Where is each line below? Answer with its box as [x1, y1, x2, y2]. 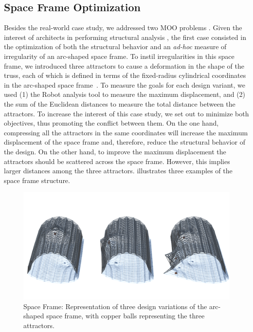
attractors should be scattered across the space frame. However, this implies [4, 156, 230, 166]
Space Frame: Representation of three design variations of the [23, 301, 207, 311]
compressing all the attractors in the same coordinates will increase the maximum [4, 127, 248, 137]
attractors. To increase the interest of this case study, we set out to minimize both [4, 108, 249, 118]
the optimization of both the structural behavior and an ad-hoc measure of [4, 41, 227, 52]
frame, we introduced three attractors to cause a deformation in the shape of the [4, 60, 244, 71]
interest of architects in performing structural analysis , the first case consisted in [4, 32, 246, 42]
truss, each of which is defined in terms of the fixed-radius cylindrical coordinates [4, 70, 246, 80]
